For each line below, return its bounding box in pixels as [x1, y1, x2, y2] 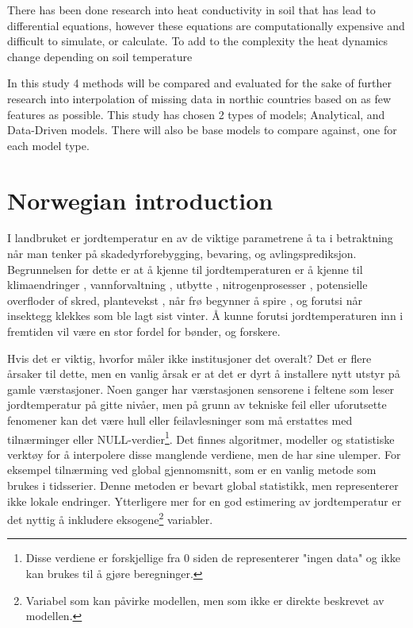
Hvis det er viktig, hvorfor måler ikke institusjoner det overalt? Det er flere [7, 349, 372, 366]
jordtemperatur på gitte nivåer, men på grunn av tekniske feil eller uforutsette [7, 396, 387, 413]
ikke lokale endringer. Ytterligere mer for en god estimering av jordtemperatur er [7, 492, 402, 509]
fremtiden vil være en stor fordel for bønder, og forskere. [7, 323, 281, 340]
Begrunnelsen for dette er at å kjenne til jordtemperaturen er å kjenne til [7, 260, 363, 277]
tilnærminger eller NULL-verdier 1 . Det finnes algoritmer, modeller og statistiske [7, 428, 395, 447]
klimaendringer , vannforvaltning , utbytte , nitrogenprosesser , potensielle [7, 276, 368, 293]
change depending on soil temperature [7, 48, 193, 64]
